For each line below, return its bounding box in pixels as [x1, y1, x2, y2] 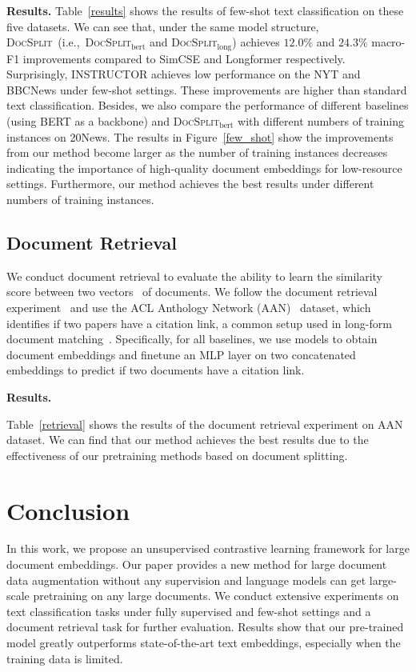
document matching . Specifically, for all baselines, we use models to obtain [6, 330, 378, 347]
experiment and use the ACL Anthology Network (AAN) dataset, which [6, 298, 371, 315]
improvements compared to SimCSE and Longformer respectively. [22, 50, 346, 66]
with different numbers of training [238, 113, 404, 130]
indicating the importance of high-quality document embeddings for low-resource [6, 159, 402, 176]
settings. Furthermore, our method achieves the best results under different [6, 175, 374, 192]
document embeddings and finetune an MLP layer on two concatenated [6, 346, 356, 362]
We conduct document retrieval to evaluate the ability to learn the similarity [6, 267, 383, 284]
